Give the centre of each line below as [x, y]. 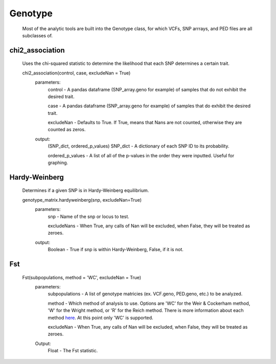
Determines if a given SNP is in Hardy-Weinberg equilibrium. [86, 190]
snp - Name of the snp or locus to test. [89, 216]
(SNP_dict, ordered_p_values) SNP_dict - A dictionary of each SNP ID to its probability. [139, 146]
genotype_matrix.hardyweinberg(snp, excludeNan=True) [82, 200]
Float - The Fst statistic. [73, 351]
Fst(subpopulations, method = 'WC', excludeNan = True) [82, 277]
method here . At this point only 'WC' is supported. [100, 318]
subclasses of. [38, 35]
